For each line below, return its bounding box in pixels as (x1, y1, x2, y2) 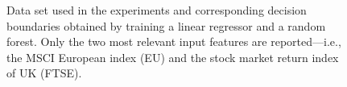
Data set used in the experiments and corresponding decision (6, 2, 307, 18)
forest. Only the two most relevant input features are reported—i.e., (6, 33, 341, 50)
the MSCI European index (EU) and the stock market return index (6, 48, 339, 65)
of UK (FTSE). (6, 64, 82, 81)
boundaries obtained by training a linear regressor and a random (6, 17, 326, 34)
